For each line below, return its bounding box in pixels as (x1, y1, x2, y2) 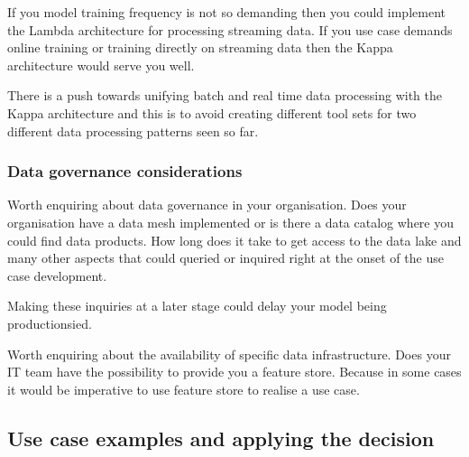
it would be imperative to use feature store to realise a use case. (7, 379, 360, 398)
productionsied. (7, 313, 92, 332)
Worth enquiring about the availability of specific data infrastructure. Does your (7, 344, 451, 363)
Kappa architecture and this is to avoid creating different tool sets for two (7, 103, 417, 122)
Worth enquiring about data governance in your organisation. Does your (7, 195, 407, 214)
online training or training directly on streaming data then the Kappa (7, 38, 393, 57)
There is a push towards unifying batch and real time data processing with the (7, 86, 442, 105)
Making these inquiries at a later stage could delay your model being (7, 296, 387, 315)
